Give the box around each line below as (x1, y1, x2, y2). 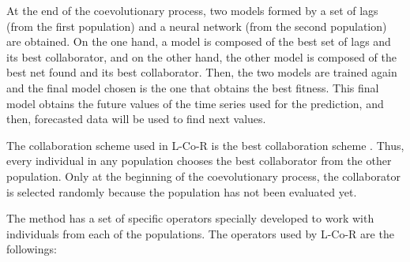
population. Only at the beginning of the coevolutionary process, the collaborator (6, 167, 401, 184)
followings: (6, 241, 57, 257)
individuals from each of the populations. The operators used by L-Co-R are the (6, 225, 394, 241)
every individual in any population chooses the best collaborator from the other (6, 152, 392, 169)
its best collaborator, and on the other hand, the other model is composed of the (6, 48, 397, 65)
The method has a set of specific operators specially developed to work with (6, 210, 374, 226)
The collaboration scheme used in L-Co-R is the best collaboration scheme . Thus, (6, 137, 404, 153)
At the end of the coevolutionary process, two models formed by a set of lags (6, 2, 378, 18)
